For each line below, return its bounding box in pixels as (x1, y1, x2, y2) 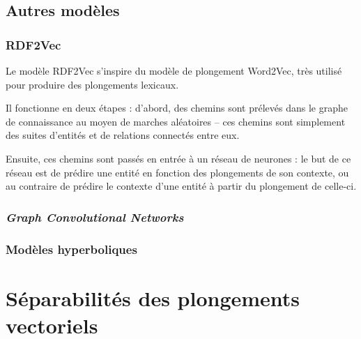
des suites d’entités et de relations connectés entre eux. (6, 128, 240, 142)
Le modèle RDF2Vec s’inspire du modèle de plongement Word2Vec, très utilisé (6, 63, 342, 77)
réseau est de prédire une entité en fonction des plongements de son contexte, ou (6, 165, 349, 179)
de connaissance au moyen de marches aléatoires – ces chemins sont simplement (6, 114, 346, 128)
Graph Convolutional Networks (6, 208, 184, 225)
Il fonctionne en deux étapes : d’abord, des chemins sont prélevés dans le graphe (6, 100, 348, 115)
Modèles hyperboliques (6, 240, 137, 257)
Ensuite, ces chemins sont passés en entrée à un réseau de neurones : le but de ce (6, 151, 351, 165)
